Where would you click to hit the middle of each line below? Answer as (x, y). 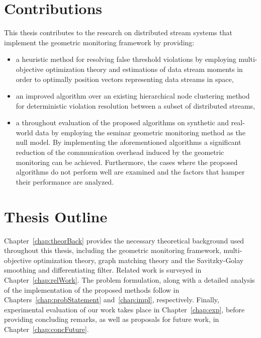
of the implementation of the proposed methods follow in (92, 289)
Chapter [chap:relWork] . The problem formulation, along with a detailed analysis (129, 279)
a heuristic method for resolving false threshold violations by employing (126, 59)
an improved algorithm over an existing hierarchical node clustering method (133, 96)
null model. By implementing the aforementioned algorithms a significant (128, 142)
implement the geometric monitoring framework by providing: (99, 42)
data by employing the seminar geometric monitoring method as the (140, 132)
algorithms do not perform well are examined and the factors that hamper (130, 172)
